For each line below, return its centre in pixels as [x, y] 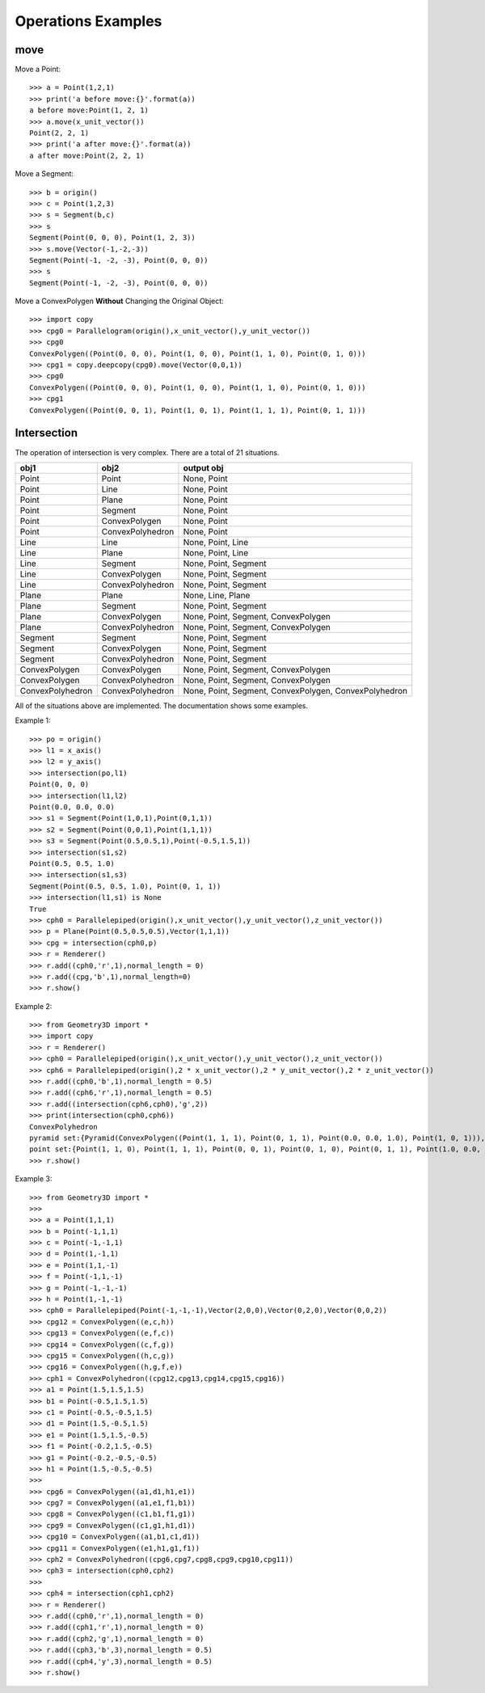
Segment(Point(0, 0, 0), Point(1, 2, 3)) [112, 238]
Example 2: [34, 1006]
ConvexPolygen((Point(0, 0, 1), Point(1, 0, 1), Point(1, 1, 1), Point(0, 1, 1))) [198, 410]
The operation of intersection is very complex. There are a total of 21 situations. [147, 452]
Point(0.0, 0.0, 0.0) [72, 807]
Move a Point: [38, 70]
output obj [203, 467]
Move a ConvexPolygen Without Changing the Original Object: [119, 301]
